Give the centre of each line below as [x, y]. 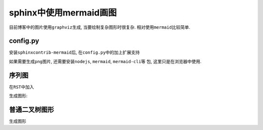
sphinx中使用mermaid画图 [63, 13]
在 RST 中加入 [21, 87]
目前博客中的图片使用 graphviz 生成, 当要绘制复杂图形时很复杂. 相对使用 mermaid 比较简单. [100, 27]
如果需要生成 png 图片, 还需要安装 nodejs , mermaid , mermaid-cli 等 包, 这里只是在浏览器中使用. [105, 61]
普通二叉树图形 [31, 109]
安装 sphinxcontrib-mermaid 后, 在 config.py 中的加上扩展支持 [74, 52]
